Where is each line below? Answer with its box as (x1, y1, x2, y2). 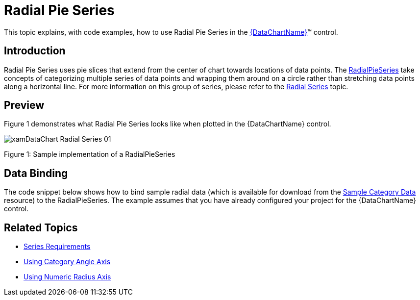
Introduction (4, 45, 66, 57)
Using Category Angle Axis (24, 257, 111, 266)
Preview (4, 99, 45, 112)
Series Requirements (24, 242, 91, 251)
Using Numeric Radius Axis (24, 273, 111, 281)
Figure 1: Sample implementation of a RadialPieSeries (4, 150, 175, 159)
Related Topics (4, 221, 78, 234)
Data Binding (4, 167, 68, 179)
